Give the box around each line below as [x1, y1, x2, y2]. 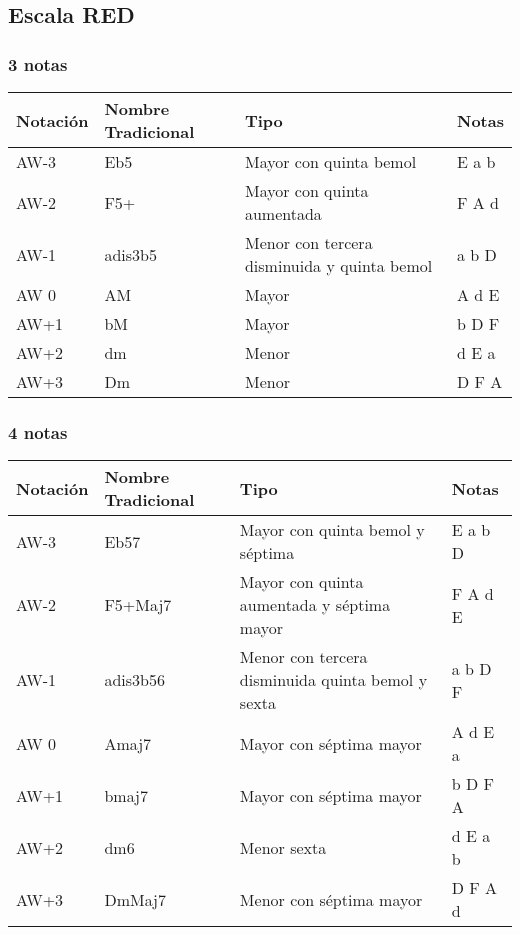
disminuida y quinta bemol [244, 254, 433, 277]
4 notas [8, 419, 68, 444]
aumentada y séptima [239, 593, 391, 617]
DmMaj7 [104, 887, 166, 911]
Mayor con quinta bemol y [239, 518, 425, 542]
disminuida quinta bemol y [239, 668, 428, 692]
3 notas [8, 51, 68, 76]
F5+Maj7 [104, 593, 172, 617]
